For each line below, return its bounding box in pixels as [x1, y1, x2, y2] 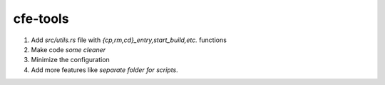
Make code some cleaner [31, 45, 106, 54]
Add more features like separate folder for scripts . [31, 65, 178, 74]
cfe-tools [13, 11, 69, 26]
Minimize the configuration [31, 56, 110, 64]
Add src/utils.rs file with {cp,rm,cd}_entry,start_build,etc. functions [31, 36, 227, 44]
